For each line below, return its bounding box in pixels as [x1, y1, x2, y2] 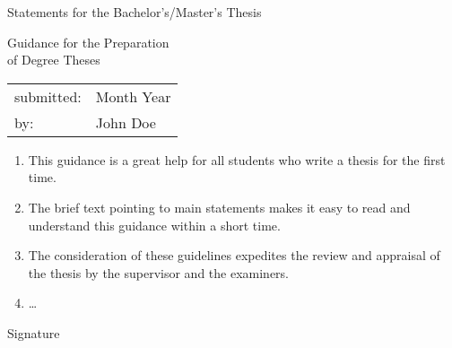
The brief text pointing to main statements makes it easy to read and [28, 197, 411, 216]
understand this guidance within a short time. [28, 215, 281, 234]
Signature [7, 323, 60, 342]
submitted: [14, 85, 82, 107]
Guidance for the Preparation [7, 32, 169, 51]
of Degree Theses [7, 50, 100, 69]
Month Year [95, 85, 171, 107]
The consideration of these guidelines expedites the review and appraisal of [28, 246, 440, 265]
